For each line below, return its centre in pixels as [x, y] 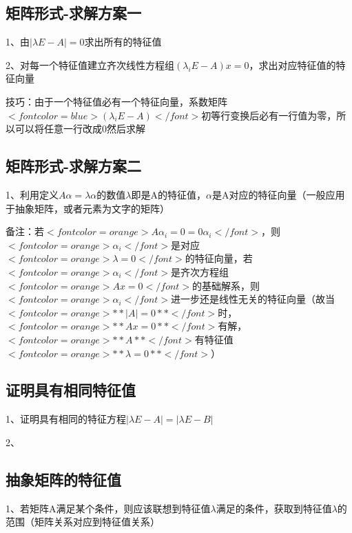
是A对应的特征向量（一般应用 [278, 194]
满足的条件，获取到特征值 [274, 508]
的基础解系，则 [226, 285]
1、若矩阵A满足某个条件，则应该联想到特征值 [108, 508]
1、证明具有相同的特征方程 [66, 419]
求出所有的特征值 [123, 42]
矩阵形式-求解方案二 [74, 166]
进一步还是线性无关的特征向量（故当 [253, 299]
